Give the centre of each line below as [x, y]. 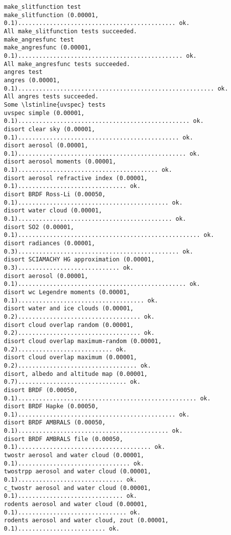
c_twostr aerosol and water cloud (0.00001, [78, 488]
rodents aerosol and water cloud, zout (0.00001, [86, 521]
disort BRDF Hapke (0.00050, [51, 407]
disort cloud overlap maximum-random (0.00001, [83, 341]
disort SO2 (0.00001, [39, 227]
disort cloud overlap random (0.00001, [69, 325]
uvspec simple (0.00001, [44, 113]
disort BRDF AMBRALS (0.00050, [55, 423]
